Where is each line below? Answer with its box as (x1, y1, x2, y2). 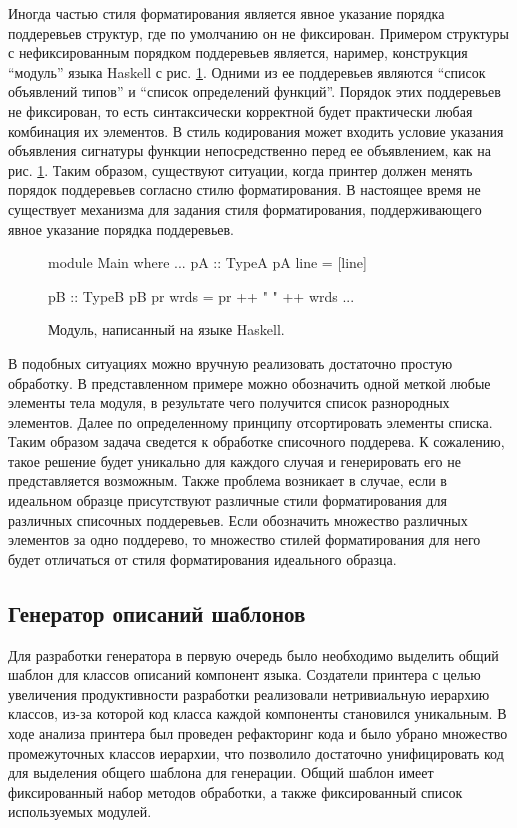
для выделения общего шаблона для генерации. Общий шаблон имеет (8, 762, 434, 783)
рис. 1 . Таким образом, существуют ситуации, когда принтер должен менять (8, 159, 473, 180)
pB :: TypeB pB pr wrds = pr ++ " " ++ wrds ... (48, 285, 355, 306)
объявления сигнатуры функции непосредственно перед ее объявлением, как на (8, 140, 492, 161)
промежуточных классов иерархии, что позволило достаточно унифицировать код (8, 742, 504, 763)
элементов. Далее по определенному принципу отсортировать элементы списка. (8, 411, 493, 432)
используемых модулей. (8, 801, 152, 822)
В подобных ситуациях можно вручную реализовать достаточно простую (8, 352, 453, 373)
